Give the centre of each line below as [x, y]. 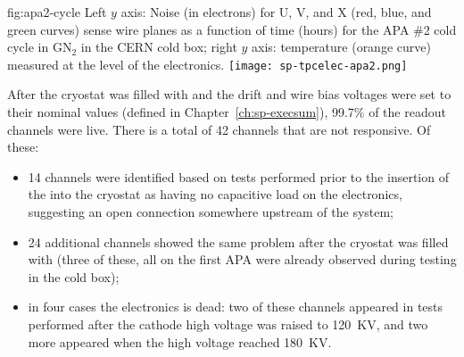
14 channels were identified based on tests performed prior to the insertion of [238, 176]
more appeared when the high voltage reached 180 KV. [180, 341]
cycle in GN [40, 47]
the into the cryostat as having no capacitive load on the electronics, [215, 194]
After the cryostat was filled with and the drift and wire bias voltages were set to [229, 94]
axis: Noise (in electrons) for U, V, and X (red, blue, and [276, 12]
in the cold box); [74, 276]
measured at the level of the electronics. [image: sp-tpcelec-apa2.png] [207, 64]
